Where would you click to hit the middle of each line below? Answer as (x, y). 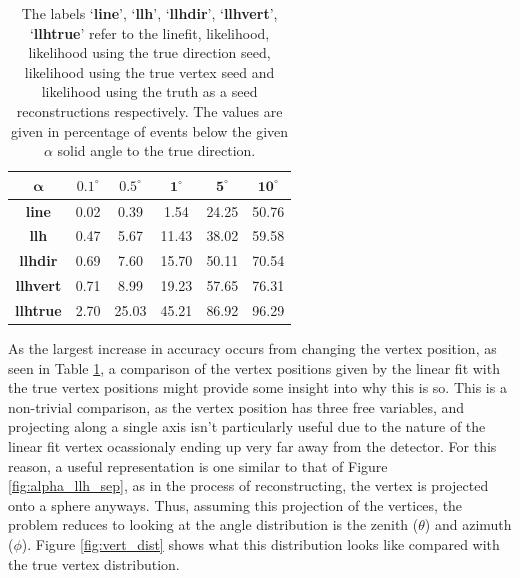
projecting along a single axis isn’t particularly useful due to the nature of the (247, 426)
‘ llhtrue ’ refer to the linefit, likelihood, (149, 32)
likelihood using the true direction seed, (149, 52)
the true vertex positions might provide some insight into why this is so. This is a (257, 387)
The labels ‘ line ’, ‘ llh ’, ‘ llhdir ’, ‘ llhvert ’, (149, 13)
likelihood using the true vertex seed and (149, 71)
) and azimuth (468, 524)
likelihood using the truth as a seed (149, 91)
